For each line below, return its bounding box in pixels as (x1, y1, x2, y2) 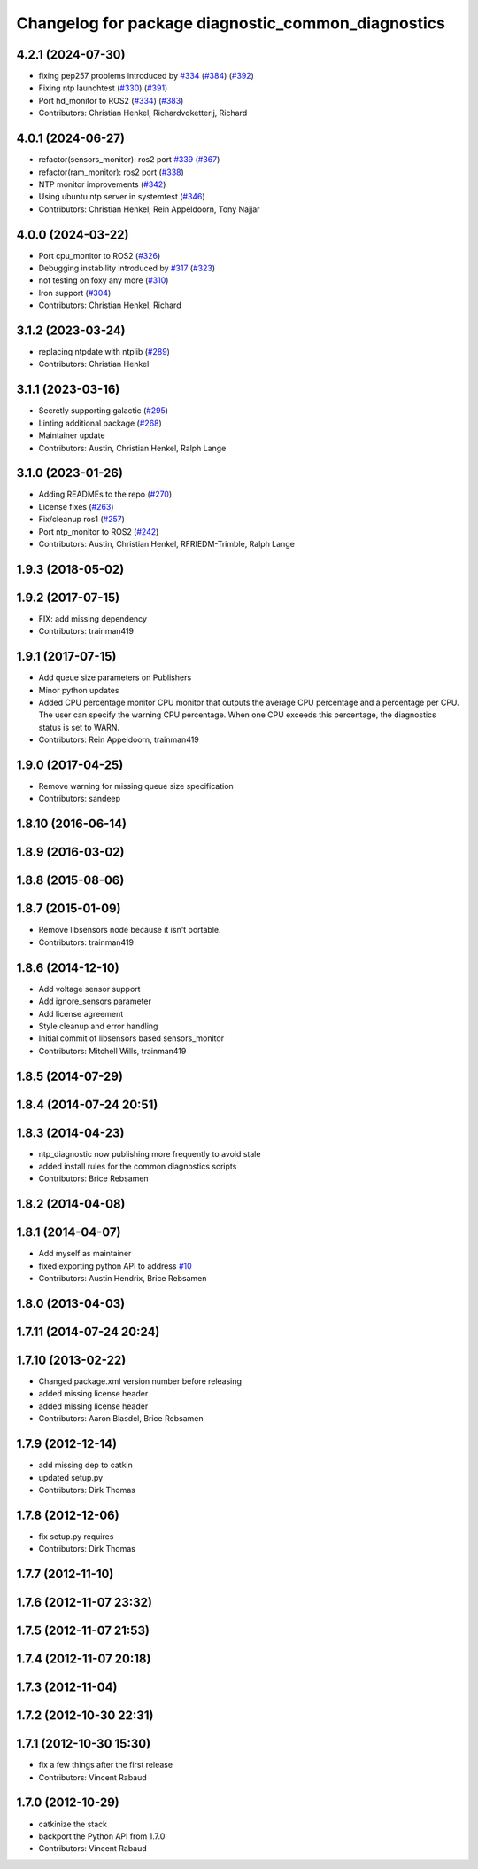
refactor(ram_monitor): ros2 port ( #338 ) (38, 167, 185, 177)
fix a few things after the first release (38, 1760, 173, 1771)
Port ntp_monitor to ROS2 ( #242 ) (38, 526, 159, 536)
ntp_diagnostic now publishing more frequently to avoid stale (38, 1148, 261, 1159)
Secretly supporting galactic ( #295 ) (38, 405, 168, 416)
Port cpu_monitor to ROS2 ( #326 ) (38, 250, 161, 261)
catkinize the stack (38, 1818, 108, 1829)
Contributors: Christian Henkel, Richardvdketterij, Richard (38, 107, 248, 119)
